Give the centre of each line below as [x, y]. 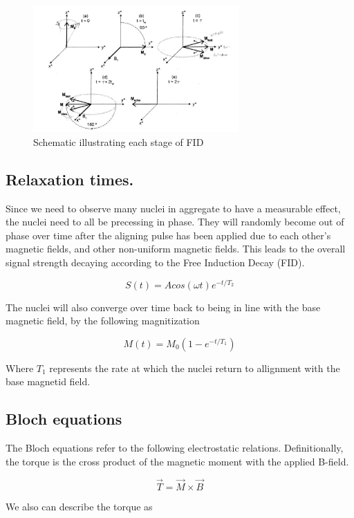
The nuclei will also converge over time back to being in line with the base [163, 307]
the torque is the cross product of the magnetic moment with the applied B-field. [177, 461]
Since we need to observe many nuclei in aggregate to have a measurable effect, [173, 208]
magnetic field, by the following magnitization [103, 321]
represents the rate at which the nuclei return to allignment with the [195, 368]
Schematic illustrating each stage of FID [119, 141]
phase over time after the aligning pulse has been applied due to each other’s [168, 235]
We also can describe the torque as [79, 506]
